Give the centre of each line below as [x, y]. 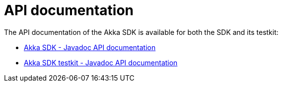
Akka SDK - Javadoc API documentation [90, 47]
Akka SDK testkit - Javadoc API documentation [101, 62]
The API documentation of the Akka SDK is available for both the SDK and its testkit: [141, 32]
